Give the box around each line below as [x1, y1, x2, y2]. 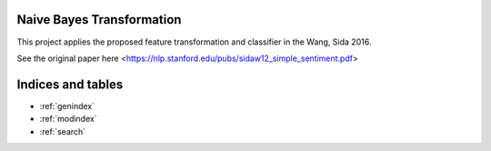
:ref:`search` [39, 126, 86, 136]
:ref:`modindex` [39, 114, 97, 125]
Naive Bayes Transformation [16, 12, 182, 27]
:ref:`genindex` [39, 100, 95, 111]
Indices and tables [16, 76, 124, 92]
